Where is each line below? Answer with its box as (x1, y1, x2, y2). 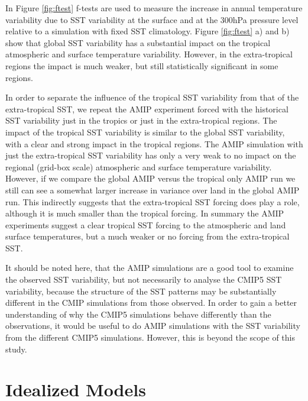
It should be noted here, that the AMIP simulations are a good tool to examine (5, 261, 294, 274)
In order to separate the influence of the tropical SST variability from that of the (5, 91, 299, 104)
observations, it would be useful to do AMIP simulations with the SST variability (5, 319, 300, 332)
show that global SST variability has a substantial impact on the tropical (5, 36, 271, 48)
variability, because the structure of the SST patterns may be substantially (5, 284, 277, 297)
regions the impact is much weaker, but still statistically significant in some (5, 59, 278, 72)
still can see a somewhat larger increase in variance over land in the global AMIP (5, 183, 300, 196)
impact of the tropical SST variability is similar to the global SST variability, (5, 125, 285, 138)
